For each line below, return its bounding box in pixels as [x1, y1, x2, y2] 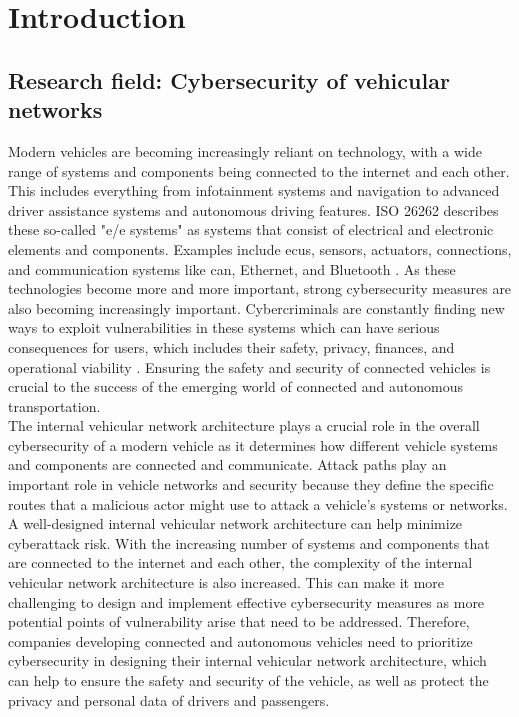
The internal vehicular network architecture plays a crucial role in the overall [8, 415, 480, 436]
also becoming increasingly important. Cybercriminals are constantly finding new [8, 297, 505, 318]
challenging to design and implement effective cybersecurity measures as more [8, 591, 485, 612]
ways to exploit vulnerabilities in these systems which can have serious [8, 317, 440, 338]
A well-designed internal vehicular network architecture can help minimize [8, 513, 463, 534]
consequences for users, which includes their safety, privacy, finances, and [8, 336, 455, 357]
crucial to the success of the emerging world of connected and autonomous [8, 376, 463, 397]
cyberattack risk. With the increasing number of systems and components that [8, 532, 490, 553]
